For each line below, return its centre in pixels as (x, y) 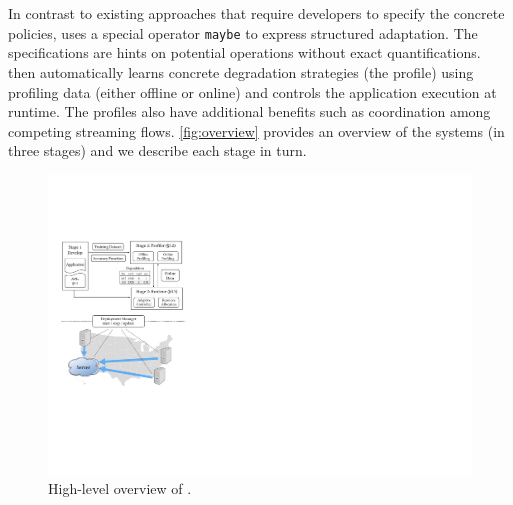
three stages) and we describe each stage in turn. (157, 150)
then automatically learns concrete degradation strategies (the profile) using (241, 72)
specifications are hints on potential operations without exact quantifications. (244, 52)
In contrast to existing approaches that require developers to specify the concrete (256, 13)
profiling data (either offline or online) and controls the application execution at (252, 91)
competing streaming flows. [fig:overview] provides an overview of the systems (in (256, 130)
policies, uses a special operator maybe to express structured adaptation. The (243, 32)
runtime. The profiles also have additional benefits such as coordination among (249, 111)
